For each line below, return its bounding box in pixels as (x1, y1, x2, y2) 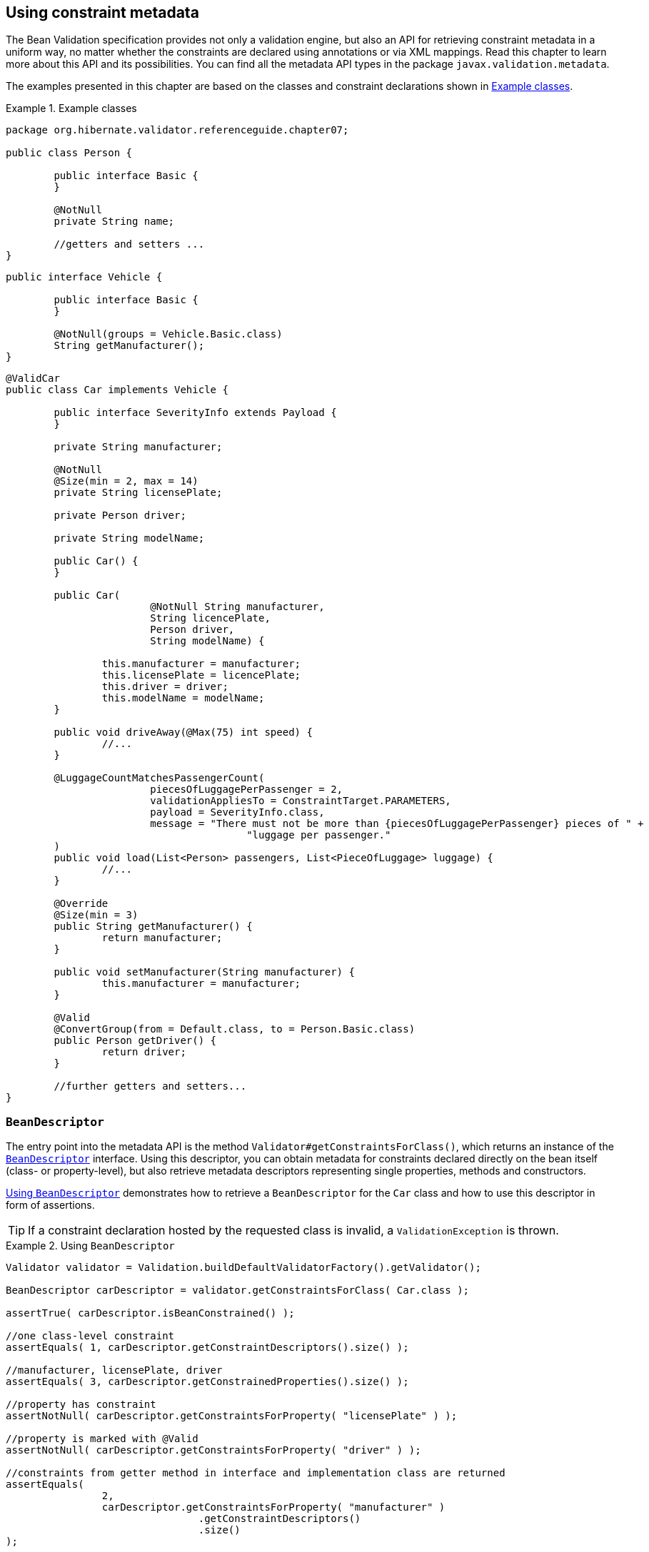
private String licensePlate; (54, 487, 223, 499)
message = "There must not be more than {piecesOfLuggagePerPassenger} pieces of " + (150, 818, 644, 830)
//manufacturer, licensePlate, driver (6, 1364, 223, 1376)
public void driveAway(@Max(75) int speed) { (54, 726, 313, 739)
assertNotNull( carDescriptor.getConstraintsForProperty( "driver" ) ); (6, 1444, 421, 1456)
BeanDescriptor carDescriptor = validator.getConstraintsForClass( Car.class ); (6, 1284, 470, 1297)
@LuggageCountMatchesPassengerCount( (54, 772, 265, 784)
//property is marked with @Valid (6, 1433, 198, 1445)
